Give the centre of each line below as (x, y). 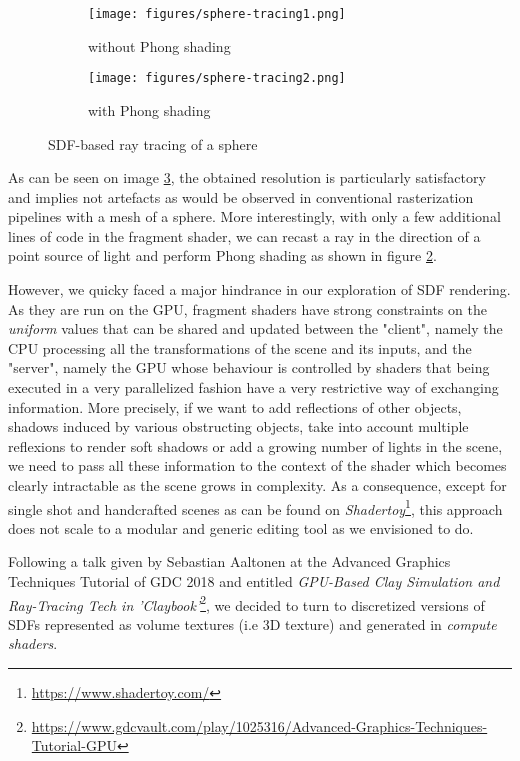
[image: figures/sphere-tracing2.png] (217, 78)
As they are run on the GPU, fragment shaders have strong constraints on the (247, 308)
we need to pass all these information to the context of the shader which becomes (257, 465)
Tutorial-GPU (74, 745)
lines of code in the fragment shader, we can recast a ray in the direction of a (244, 235)
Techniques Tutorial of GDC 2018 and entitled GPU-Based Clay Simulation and (254, 581)
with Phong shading (149, 109)
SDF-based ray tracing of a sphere (153, 143)
